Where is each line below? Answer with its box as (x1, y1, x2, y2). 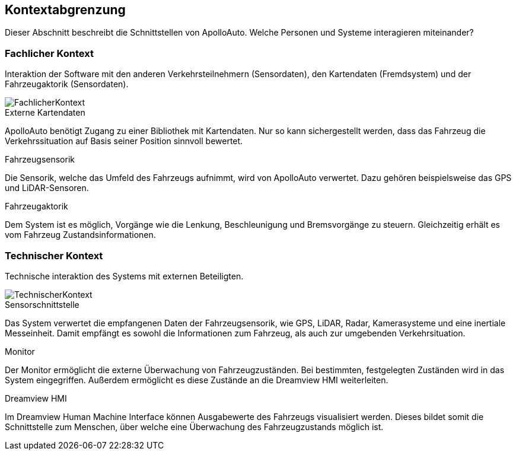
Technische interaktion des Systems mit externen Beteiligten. (5, 271, 244, 281)
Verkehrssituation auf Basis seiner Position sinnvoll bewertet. (5, 136, 243, 147)
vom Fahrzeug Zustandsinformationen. (5, 230, 156, 240)
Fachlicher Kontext (5, 47, 94, 59)
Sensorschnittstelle (5, 299, 79, 310)
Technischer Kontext (5, 249, 103, 262)
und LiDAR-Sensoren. (5, 183, 89, 193)
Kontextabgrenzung (5, 2, 126, 17)
